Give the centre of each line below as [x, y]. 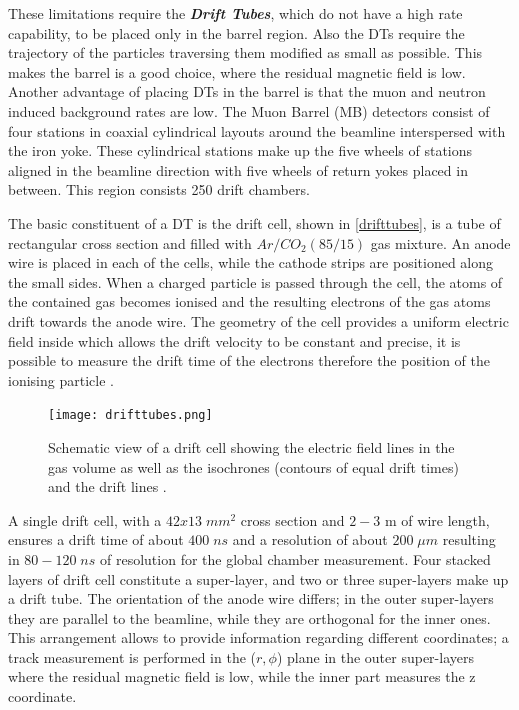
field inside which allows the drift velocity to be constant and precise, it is [234, 340]
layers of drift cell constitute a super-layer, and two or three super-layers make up [258, 578]
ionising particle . [61, 379]
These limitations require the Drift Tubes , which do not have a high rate [235, 13]
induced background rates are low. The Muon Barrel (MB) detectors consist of [249, 110]
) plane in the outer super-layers [375, 656]
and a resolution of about [310, 539]
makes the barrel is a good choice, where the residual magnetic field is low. [237, 71]
